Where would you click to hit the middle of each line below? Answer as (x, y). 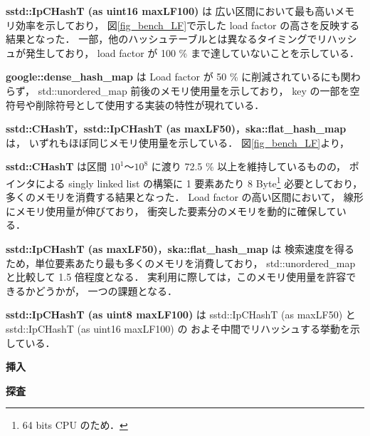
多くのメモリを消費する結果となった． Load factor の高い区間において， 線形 (185, 197)
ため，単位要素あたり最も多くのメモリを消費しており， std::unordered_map (181, 263)
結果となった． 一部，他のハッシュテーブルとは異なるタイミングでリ (166, 39)
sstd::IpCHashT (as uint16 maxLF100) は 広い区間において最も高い (170, 11)
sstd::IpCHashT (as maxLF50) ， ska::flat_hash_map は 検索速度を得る (180, 248)
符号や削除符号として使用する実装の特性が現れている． (135, 104)
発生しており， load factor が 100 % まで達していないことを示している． (192, 52)
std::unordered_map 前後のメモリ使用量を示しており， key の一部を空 (199, 90)
